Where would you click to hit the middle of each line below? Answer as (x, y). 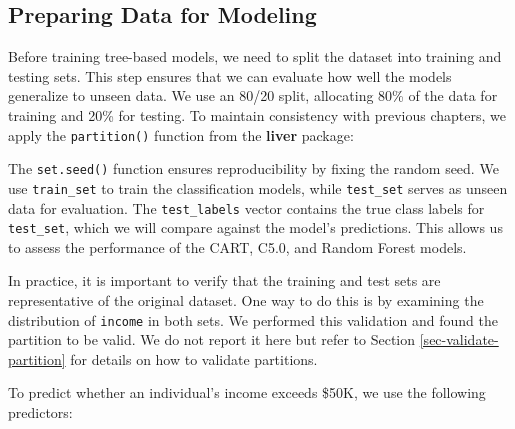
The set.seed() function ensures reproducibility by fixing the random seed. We (253, 168)
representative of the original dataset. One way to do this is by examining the (246, 300)
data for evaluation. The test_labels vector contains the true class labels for (246, 207)
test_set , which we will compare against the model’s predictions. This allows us (255, 227)
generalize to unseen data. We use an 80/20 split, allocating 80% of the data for (253, 95)
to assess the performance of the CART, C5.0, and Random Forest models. (237, 246)
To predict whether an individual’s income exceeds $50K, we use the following (247, 392)
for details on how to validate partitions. (194, 358)
